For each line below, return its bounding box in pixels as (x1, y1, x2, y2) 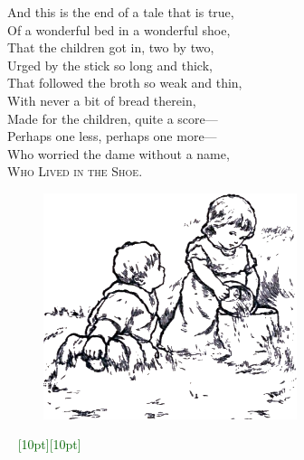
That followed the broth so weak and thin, (7, 73, 242, 92)
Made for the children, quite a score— (7, 108, 218, 127)
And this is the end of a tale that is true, (7, 3, 234, 21)
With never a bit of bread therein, (7, 90, 196, 109)
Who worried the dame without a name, (7, 144, 230, 163)
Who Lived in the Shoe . (7, 162, 143, 181)
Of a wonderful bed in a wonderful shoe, (7, 20, 231, 39)
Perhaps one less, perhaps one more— (7, 127, 217, 146)
